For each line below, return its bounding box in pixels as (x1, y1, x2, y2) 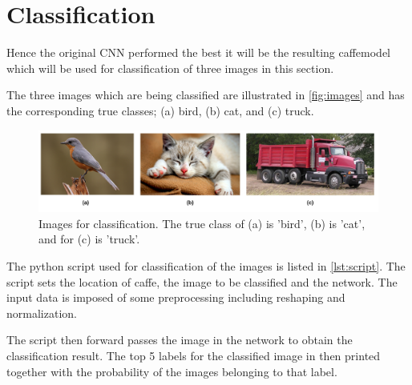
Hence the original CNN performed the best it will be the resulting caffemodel (6, 44, 391, 61)
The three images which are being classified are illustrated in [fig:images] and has (6, 86, 405, 103)
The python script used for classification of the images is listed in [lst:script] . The (6, 257, 406, 274)
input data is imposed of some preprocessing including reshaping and (6, 289, 345, 306)
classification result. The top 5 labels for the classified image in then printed (6, 347, 381, 363)
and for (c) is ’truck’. (38, 231, 140, 247)
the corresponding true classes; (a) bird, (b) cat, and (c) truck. (6, 102, 314, 118)
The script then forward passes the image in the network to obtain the (6, 331, 353, 348)
